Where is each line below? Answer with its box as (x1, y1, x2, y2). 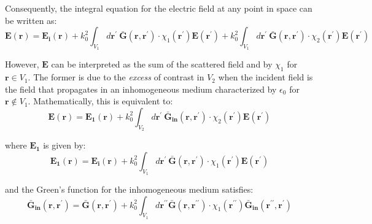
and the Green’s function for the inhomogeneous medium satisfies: (5, 182, 254, 195)
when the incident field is (218, 71, 313, 83)
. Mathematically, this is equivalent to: (28, 95, 173, 107)
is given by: (43, 139, 86, 152)
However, (5, 58, 39, 71)
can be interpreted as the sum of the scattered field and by (51, 58, 273, 71)
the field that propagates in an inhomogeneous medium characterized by (5, 82, 277, 95)
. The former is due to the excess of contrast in (28, 71, 204, 83)
